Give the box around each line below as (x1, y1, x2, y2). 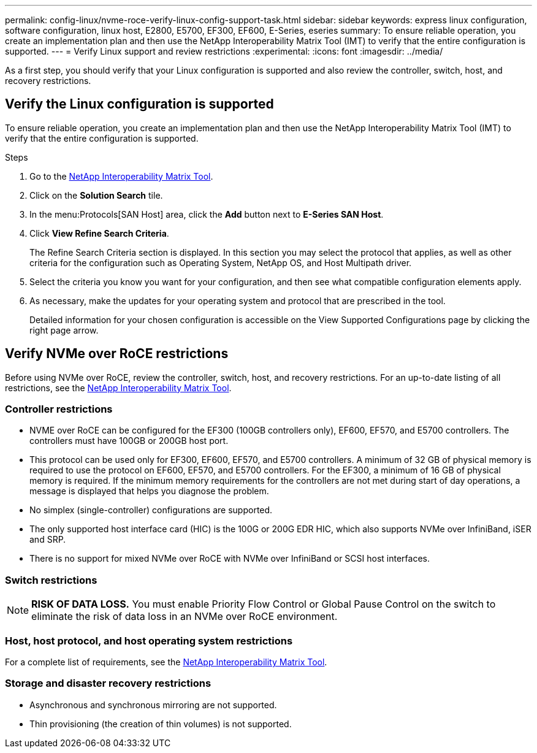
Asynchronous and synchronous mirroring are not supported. (29, 699, 277, 710)
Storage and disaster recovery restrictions (5, 677, 211, 690)
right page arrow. (29, 324, 99, 335)
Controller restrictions (5, 403, 113, 416)
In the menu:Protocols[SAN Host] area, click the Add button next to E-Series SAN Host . (29, 208, 384, 220)
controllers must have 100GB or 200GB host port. (29, 435, 229, 446)
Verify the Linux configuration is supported (5, 96, 274, 112)
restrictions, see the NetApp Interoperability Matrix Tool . (5, 382, 232, 393)
